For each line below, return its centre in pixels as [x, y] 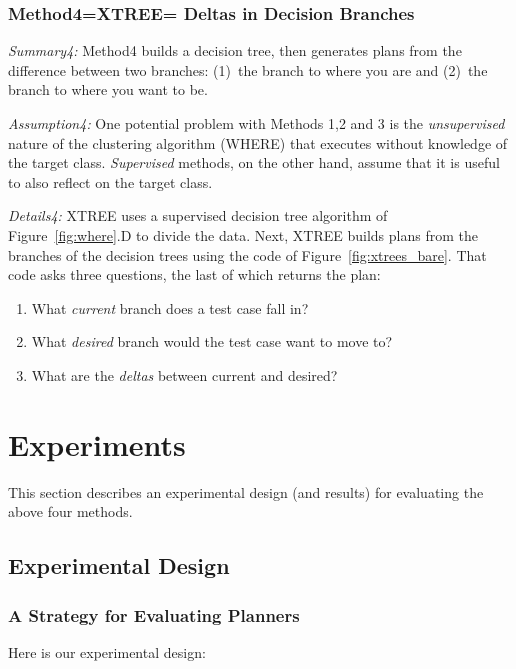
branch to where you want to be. [108, 89]
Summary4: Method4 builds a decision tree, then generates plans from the [235, 50]
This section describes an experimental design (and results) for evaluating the [246, 491]
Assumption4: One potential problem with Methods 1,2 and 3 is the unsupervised [256, 123]
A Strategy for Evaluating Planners [154, 614]
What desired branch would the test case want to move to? [212, 341]
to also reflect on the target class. [110, 181]
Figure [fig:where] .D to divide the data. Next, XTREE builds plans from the [243, 234]
